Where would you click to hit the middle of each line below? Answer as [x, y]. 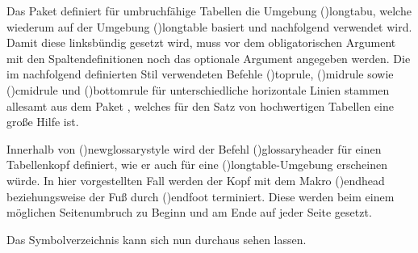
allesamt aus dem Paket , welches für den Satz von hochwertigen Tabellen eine [200, 105]
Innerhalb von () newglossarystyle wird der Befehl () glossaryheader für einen [194, 148]
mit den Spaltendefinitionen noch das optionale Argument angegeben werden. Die [209, 58]
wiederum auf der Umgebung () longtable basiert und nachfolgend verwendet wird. [209, 26]
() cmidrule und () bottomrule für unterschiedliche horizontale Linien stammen [198, 89]
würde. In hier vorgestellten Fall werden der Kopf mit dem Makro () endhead [196, 180]
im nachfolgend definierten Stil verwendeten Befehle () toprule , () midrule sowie [200, 74]
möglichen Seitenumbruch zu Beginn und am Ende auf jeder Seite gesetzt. [189, 212]
